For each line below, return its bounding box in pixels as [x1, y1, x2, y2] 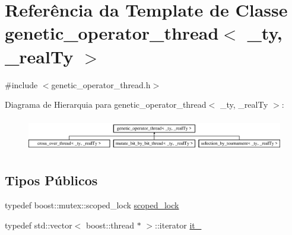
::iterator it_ [155, 218, 202, 231]
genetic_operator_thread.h [51, 78, 151, 91]
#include [5, 78, 38, 91]
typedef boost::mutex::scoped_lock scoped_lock [5, 199, 179, 211]
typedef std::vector [5, 218, 72, 231]
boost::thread [86, 218, 135, 231]
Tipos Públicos [5, 171, 98, 189]
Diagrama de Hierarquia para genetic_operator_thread [5, 98, 207, 111]
